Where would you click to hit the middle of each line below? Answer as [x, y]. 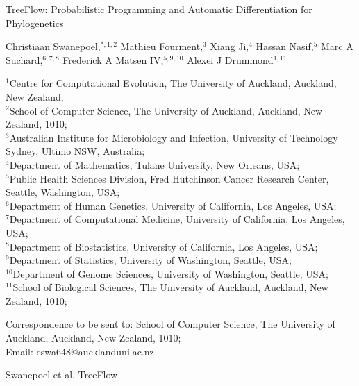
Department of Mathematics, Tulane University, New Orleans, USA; [155, 164]
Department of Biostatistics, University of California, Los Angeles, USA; [164, 246]
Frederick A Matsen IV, [113, 59]
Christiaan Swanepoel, [53, 46]
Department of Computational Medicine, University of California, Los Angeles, [177, 219]
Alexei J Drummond [230, 59]
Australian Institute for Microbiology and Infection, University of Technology [174, 137]
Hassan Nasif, [285, 46]
